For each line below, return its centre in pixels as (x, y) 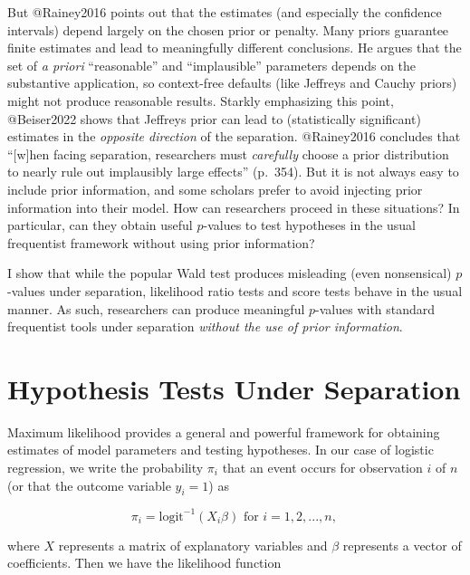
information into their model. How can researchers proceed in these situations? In (234, 207)
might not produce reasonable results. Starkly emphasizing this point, (201, 100)
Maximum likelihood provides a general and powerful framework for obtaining (224, 431)
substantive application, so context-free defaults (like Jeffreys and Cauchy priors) (232, 83)
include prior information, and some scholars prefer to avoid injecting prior (215, 189)
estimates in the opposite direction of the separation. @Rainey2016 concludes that (234, 136)
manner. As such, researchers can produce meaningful (156, 308)
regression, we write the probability (106, 467)
